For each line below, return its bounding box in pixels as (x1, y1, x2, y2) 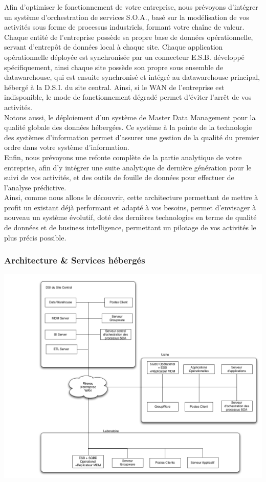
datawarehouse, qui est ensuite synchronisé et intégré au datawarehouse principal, (4, 72, 260, 82)
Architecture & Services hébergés (4, 254, 145, 267)
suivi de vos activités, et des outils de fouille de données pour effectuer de (4, 172, 234, 183)
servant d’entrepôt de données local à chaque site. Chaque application (4, 41, 223, 52)
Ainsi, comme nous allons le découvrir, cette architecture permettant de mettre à (4, 192, 258, 203)
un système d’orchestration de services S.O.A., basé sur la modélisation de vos (4, 11, 249, 22)
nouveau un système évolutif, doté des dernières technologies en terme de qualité (4, 212, 257, 223)
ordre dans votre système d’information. (4, 142, 129, 152)
